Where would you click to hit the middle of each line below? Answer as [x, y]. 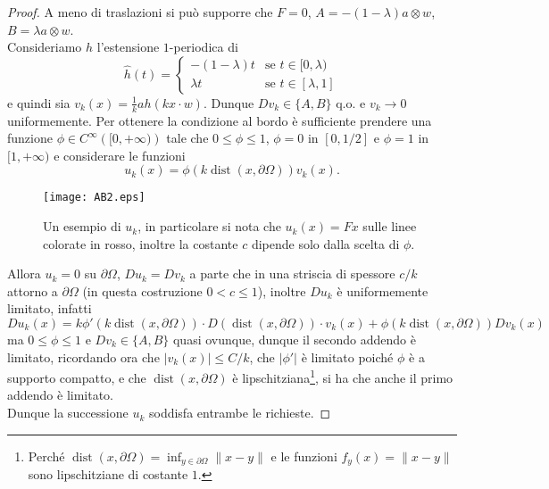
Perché [46, 456]
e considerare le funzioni [120, 155]
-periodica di [204, 47]
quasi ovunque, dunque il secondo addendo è [294, 340]
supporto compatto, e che [77, 377]
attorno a [33, 290]
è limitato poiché [347, 356]
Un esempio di [82, 226]
